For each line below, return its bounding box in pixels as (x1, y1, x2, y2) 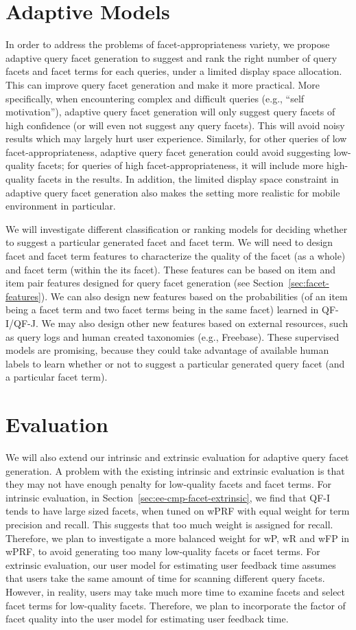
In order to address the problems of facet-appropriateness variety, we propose (5, 37, 330, 52)
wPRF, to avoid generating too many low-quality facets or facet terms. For (5, 544, 320, 559)
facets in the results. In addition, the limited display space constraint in (38, 172, 339, 186)
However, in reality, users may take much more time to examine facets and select (5, 585, 346, 599)
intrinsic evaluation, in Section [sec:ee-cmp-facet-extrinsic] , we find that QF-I (5, 490, 330, 504)
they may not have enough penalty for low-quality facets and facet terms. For (5, 477, 331, 491)
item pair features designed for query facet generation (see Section (5, 275, 284, 290)
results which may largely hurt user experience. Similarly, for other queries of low (5, 131, 347, 146)
